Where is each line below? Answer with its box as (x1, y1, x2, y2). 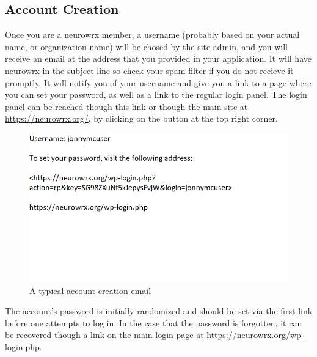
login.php (5, 340, 40, 353)
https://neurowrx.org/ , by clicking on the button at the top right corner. (5, 112, 278, 125)
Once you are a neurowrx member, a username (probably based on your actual (5, 28, 300, 41)
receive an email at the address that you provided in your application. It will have (5, 52, 312, 65)
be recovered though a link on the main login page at (5, 328, 204, 341)
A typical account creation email (29, 284, 151, 296)
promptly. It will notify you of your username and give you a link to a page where (5, 76, 312, 89)
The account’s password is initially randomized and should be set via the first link (5, 304, 313, 317)
